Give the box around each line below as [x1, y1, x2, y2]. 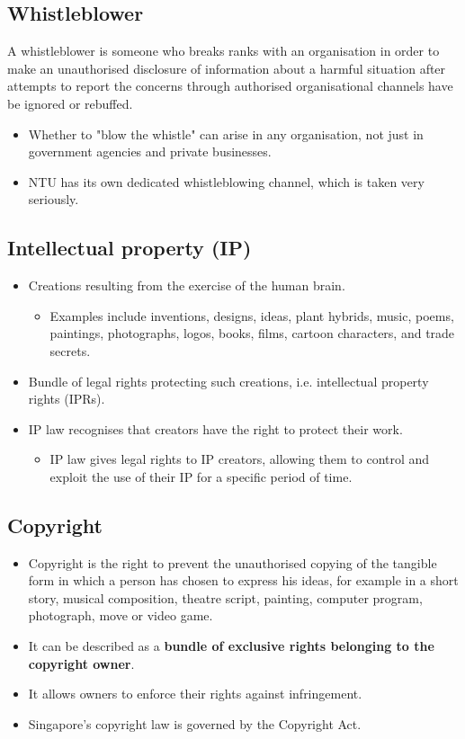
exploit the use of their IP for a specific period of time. [49, 467, 353, 485]
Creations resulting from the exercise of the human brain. [28, 276, 345, 295]
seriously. [28, 190, 79, 209]
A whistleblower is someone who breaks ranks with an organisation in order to [7, 41, 440, 60]
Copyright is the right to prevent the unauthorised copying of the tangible [28, 553, 437, 572]
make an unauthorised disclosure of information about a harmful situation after [7, 58, 446, 77]
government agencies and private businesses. [28, 142, 272, 161]
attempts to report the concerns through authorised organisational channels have [7, 76, 453, 95]
